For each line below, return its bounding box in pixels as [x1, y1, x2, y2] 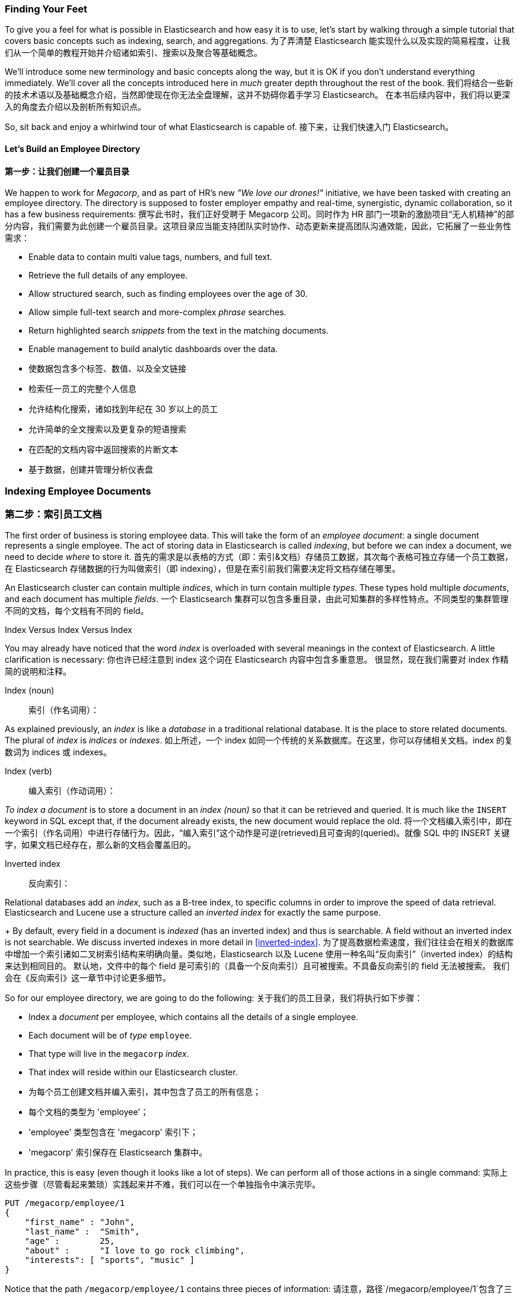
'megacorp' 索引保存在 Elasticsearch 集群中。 [28, 1147, 208, 1158]
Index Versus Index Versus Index [5, 625, 132, 635]
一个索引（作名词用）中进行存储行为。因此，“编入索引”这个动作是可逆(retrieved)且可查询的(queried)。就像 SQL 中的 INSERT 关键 [5, 828, 510, 838]
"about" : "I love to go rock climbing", [24, 1246, 245, 1256]
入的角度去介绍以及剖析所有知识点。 [5, 102, 146, 112]
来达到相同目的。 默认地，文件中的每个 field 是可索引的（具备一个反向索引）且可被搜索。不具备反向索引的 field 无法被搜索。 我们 [5, 961, 510, 971]
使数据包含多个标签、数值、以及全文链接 [28, 363, 186, 374]
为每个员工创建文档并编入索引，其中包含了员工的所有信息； [28, 1087, 261, 1097]
